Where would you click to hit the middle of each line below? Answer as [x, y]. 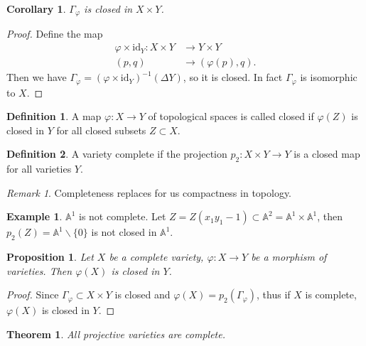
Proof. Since [33, 294]
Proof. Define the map [55, 34]
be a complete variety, [156, 257]
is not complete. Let [123, 216]
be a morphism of [289, 257]
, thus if [274, 294]
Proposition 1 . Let [50, 257]
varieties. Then [39, 270]
